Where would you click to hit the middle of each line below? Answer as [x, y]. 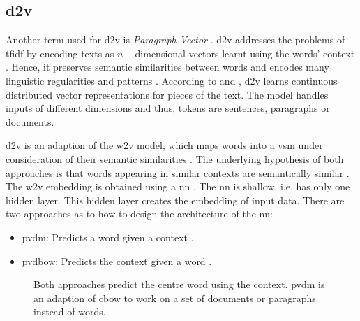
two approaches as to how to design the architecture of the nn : [140, 214]
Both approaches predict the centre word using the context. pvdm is [179, 284]
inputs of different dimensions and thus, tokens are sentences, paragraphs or [168, 108]
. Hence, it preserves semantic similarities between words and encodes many [167, 67]
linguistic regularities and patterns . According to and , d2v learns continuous [172, 80]
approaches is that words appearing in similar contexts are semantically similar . [178, 172]
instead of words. [70, 312]
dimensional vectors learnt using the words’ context [245, 53]
